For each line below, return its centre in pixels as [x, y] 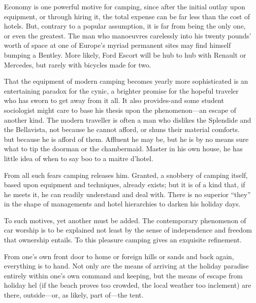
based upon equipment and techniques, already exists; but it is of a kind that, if [125, 185]
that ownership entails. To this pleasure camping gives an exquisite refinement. [123, 240]
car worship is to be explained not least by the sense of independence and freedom [128, 230]
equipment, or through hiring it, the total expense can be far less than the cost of [127, 16]
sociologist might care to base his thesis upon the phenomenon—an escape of [120, 110]
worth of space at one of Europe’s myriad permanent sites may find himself [117, 45]
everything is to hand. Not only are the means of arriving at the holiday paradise [127, 266]
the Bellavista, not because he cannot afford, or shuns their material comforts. [122, 129]
